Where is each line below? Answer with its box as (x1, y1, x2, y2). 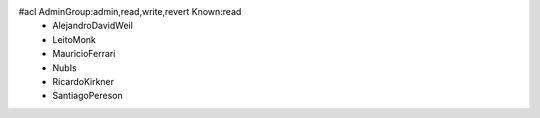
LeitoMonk (52, 33, 97, 45)
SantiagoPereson (52, 90, 124, 102)
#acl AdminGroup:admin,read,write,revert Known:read (18, 6, 242, 17)
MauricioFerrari (52, 48, 116, 60)
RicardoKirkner (52, 75, 115, 87)
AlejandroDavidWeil (52, 20, 134, 32)
